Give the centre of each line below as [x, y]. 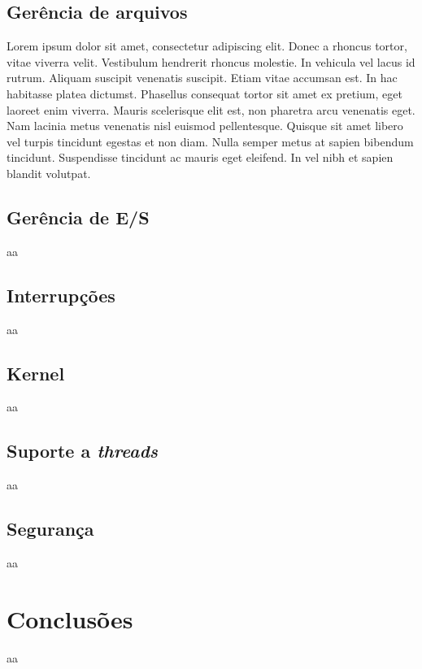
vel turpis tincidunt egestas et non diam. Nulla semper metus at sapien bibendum [210, 141]
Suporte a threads [83, 451]
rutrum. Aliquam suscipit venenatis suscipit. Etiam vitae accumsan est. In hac [202, 78]
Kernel [36, 373]
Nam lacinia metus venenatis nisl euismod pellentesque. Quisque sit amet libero [205, 126]
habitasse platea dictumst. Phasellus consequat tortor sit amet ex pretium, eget [204, 93]
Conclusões [70, 618]
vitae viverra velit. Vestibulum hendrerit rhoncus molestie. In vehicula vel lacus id [211, 61]
